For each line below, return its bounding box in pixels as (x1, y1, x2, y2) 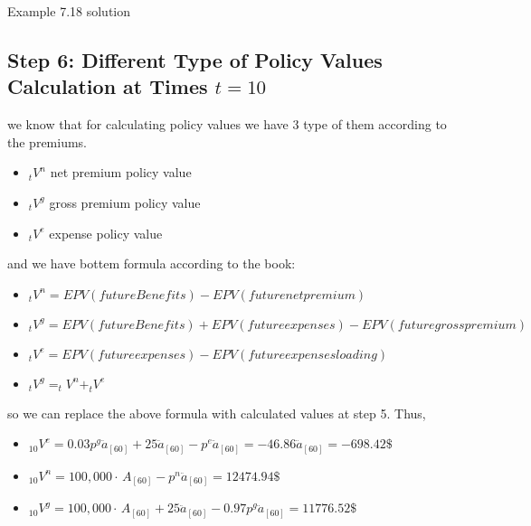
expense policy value (49, 223, 163, 242)
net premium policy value (50, 163, 192, 182)
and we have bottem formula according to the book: (7, 254, 296, 273)
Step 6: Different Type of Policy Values (7, 45, 383, 73)
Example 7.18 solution (7, 2, 131, 20)
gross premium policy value (49, 193, 201, 211)
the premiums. (7, 132, 88, 151)
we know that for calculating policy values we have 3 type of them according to (7, 115, 447, 134)
